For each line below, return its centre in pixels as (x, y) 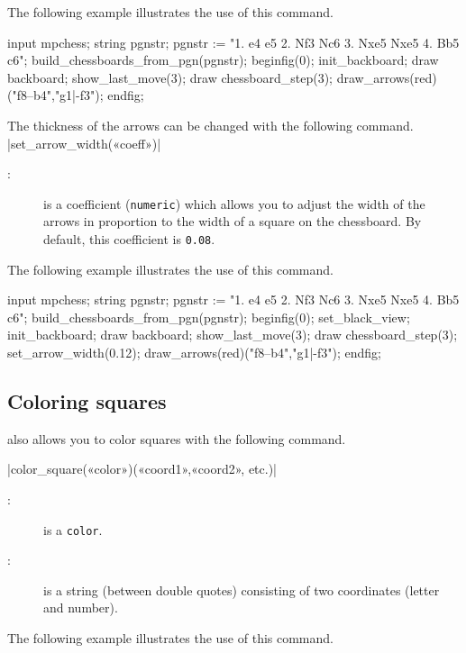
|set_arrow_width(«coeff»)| (84, 143)
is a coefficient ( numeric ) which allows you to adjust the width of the (234, 203)
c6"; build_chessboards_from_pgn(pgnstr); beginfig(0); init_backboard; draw (223, 60)
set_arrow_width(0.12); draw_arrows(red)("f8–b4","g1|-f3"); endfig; (194, 353)
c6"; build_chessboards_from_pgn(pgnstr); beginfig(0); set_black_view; (209, 317)
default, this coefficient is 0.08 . (129, 239)
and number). (81, 608)
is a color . (73, 529)
